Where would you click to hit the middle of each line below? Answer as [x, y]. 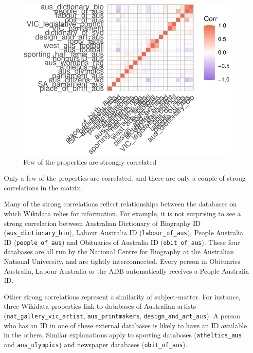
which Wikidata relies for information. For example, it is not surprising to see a [122, 213]
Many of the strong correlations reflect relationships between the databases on [120, 204]
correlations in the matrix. [43, 187]
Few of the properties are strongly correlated [90, 161]
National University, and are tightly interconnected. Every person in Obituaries [122, 261]
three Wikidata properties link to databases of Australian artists [100, 306]
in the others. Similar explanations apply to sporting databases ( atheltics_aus [123, 335]
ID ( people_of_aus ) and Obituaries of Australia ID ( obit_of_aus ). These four [122, 242]
